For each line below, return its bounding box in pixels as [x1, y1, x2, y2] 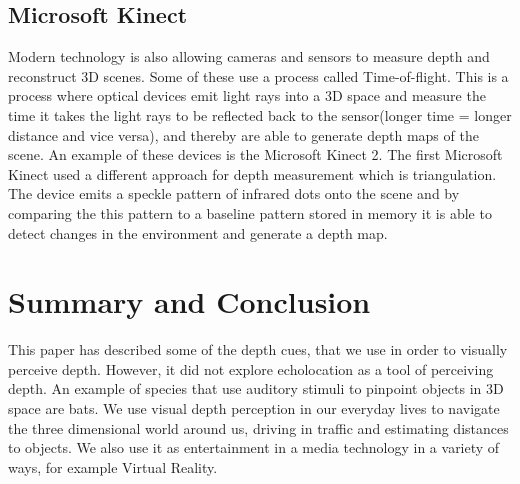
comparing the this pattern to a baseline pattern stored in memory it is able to [8, 202, 492, 223]
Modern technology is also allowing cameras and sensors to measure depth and [8, 46, 490, 67]
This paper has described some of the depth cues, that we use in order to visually [8, 339, 508, 360]
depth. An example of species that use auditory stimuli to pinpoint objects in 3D [8, 378, 504, 399]
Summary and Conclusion [8, 281, 371, 322]
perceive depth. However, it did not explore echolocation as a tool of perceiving [8, 358, 494, 379]
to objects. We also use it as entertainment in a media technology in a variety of [8, 437, 500, 458]
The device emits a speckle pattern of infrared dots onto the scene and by [8, 183, 460, 204]
